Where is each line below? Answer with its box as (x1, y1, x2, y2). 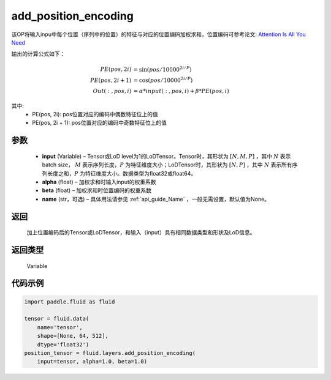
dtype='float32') (37, 341, 89, 348)
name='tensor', (37, 324, 83, 330)
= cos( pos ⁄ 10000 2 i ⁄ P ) (133, 76, 193, 84)
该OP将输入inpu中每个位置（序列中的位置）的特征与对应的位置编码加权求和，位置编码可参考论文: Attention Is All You (11, 31, 306, 38)
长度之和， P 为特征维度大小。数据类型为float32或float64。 (47, 170, 197, 177)
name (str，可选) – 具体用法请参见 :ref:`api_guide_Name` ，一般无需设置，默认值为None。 (42, 195, 270, 203)
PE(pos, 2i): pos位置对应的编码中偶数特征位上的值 (32, 111, 159, 118)
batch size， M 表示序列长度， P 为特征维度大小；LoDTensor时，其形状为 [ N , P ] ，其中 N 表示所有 (42, 161, 292, 168)
